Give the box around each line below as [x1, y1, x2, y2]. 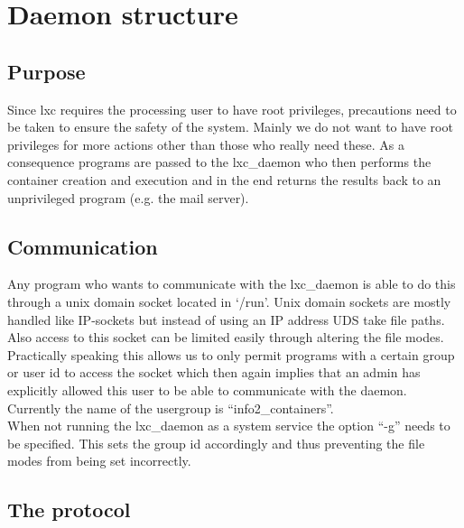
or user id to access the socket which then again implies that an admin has [7, 363, 421, 382]
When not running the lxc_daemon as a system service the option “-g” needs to [7, 416, 450, 435]
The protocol [7, 496, 131, 523]
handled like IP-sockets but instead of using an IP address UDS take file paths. [7, 310, 445, 329]
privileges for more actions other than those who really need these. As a [7, 134, 404, 153]
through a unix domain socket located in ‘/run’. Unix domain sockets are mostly [7, 292, 451, 310]
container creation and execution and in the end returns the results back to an [7, 170, 441, 189]
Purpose [7, 57, 86, 85]
